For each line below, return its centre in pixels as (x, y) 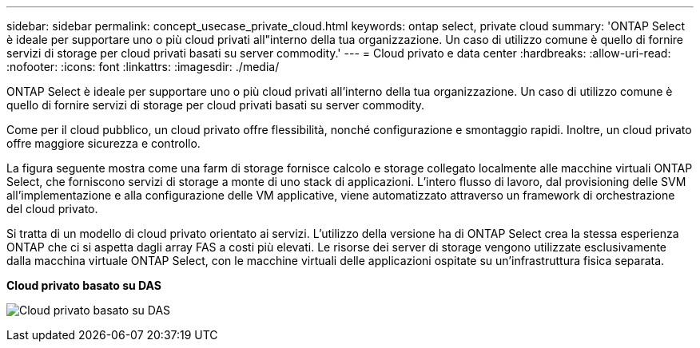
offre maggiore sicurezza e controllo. (103, 143)
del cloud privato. (52, 209)
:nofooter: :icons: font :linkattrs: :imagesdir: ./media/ (143, 67)
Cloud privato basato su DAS (84, 285)
